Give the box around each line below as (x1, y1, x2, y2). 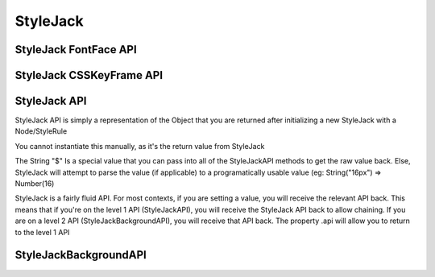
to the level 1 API (14, 227, 70, 237)
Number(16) (14, 179, 55, 188)
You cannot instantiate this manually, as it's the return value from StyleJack (14, 141, 265, 151)
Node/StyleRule (14, 126, 68, 136)
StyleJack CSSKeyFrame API (14, 68, 164, 82)
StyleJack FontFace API (14, 43, 137, 56)
